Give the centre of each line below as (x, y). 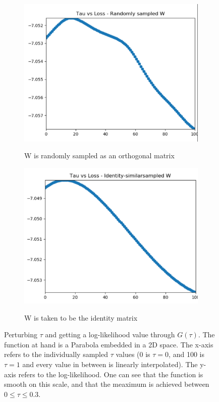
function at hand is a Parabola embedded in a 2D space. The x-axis (109, 344)
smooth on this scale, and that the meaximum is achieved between (107, 384)
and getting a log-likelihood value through (110, 334)
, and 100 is (186, 354)
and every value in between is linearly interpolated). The (110, 364)
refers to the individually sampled (56, 354)
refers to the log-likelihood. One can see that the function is (111, 374)
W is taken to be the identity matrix (81, 317)
